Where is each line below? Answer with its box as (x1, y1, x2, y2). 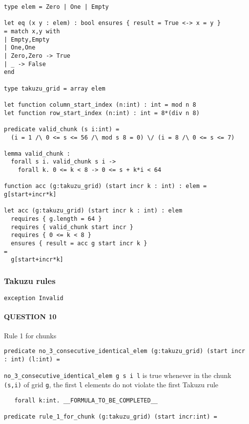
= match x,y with (4, 27, 60, 35)
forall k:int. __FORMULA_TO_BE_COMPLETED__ (14, 397, 158, 404)
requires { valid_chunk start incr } (11, 223, 133, 231)
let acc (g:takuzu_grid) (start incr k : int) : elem (4, 207, 183, 214)
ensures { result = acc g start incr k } (11, 240, 147, 247)
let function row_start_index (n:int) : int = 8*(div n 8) (4, 109, 200, 117)
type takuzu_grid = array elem (4, 85, 105, 92)
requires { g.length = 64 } (11, 215, 102, 223)
